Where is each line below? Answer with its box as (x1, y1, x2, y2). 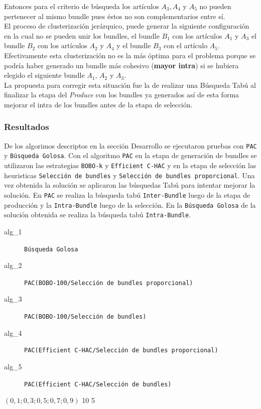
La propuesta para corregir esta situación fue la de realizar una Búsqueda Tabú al (4, 79, 256, 90)
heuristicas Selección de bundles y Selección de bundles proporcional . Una (4, 170, 255, 180)
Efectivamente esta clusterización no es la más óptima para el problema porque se (4, 50, 256, 60)
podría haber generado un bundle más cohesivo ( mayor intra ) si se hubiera (4, 60, 239, 70)
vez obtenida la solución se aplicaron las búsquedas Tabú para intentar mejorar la (4, 180, 255, 190)
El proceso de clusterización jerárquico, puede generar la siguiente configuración (4, 21, 249, 31)
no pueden (199, 1, 231, 11)
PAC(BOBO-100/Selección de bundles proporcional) (24, 279, 193, 287)
